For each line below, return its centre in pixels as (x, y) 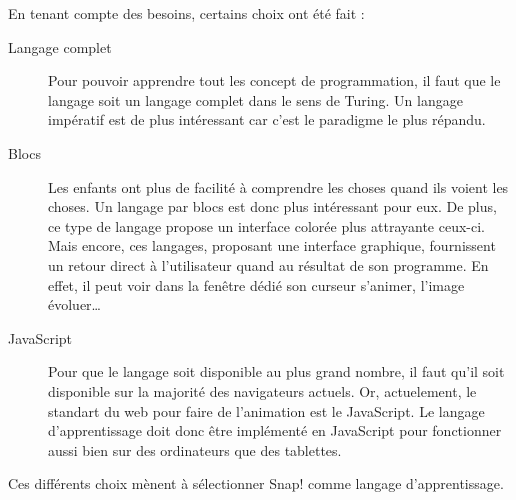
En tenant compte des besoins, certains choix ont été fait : (186, 13)
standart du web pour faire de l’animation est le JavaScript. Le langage (266, 410)
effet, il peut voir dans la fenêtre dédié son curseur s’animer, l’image (256, 284)
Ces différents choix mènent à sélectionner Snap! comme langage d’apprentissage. (256, 483)
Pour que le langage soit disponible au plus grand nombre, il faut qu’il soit (276, 371)
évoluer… (74, 304)
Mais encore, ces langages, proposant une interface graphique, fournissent (272, 245)
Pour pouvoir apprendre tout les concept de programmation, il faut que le (274, 80)
